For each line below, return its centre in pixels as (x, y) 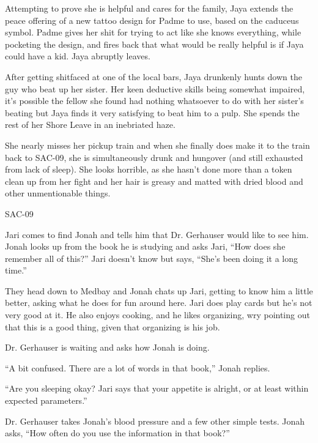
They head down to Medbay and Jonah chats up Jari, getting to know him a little (159, 290)
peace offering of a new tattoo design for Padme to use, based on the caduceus (152, 20)
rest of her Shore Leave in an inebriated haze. (90, 125)
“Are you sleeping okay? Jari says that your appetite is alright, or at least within (157, 388)
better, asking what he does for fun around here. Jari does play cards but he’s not (159, 303)
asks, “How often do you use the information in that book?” (117, 433)
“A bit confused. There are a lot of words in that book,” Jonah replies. (138, 367)
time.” (16, 270)
